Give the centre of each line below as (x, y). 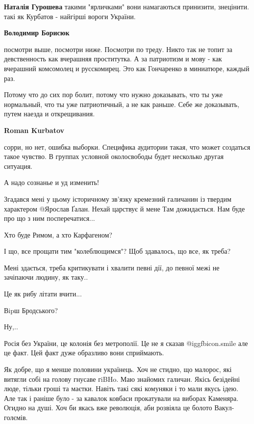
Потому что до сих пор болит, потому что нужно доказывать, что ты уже (113, 94)
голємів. (16, 417)
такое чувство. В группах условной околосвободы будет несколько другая (114, 156)
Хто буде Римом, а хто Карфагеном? (58, 234)
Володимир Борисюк (37, 33)
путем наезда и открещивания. (50, 114)
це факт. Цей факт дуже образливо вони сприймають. (84, 353)
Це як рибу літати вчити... (43, 294)
